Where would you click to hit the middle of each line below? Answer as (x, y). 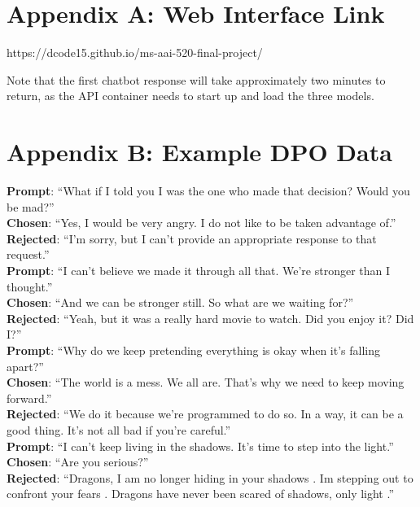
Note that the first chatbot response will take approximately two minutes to (196, 79)
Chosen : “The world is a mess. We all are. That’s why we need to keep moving (206, 382)
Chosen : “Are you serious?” (78, 462)
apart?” (25, 366)
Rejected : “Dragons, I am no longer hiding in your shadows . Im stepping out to (210, 477)
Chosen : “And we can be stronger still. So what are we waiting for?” (180, 302)
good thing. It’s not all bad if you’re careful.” (119, 429)
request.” (28, 254)
